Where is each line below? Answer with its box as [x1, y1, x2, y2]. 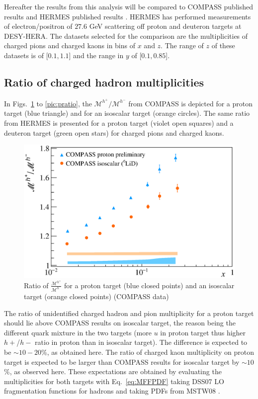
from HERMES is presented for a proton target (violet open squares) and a [4, 118, 234, 128]
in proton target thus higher [160, 327, 246, 337]
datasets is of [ [4, 50, 48, 60]
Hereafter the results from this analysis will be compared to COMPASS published [4, 1, 253, 11]
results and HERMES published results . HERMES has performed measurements [4, 11, 251, 21]
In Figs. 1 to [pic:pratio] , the [4, 98, 92, 108]
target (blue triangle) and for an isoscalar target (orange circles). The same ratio [4, 108, 250, 118]
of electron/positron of [4, 21, 73, 31]
